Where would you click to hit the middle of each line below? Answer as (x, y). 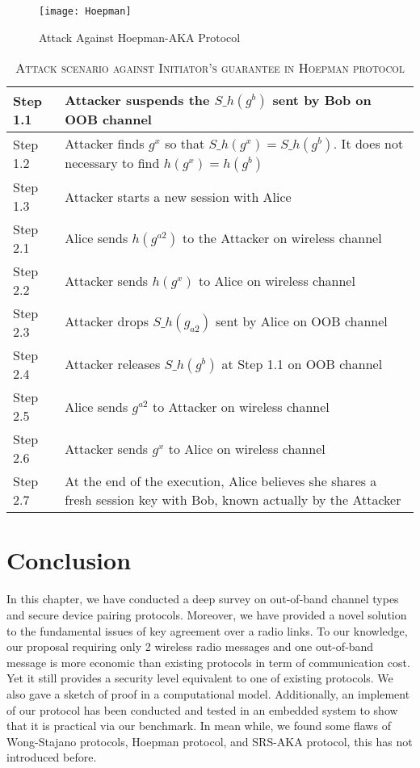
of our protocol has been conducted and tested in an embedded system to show (202, 709)
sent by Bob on (322, 100)
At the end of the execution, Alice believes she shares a (221, 481)
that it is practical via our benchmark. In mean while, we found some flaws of (199, 726)
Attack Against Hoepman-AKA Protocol (140, 37)
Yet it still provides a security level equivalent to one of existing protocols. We (200, 678)
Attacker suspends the (137, 100)
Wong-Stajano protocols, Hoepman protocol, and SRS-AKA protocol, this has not (210, 741)
